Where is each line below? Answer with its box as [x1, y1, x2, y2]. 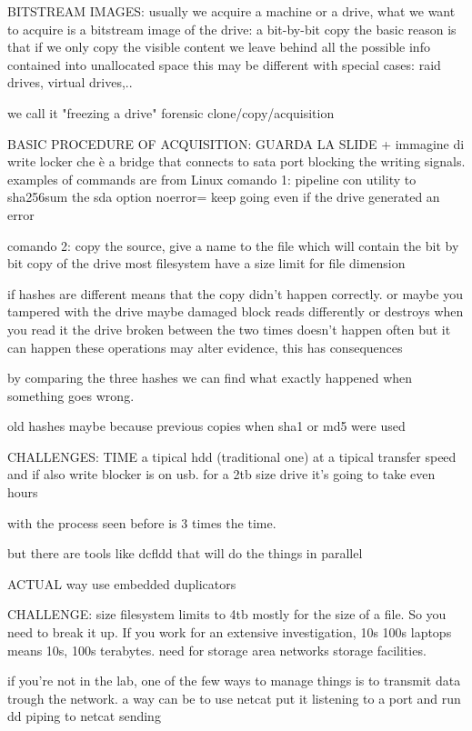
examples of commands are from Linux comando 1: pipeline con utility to [7, 169, 417, 188]
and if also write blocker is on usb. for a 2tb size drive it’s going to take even [7, 465, 436, 484]
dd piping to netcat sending [7, 706, 161, 726]
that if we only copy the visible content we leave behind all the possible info [7, 37, 430, 56]
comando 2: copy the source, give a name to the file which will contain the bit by [7, 235, 459, 255]
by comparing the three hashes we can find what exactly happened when [7, 368, 413, 387]
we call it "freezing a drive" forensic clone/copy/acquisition [7, 103, 335, 122]
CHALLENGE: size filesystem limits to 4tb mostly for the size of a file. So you [7, 605, 447, 624]
